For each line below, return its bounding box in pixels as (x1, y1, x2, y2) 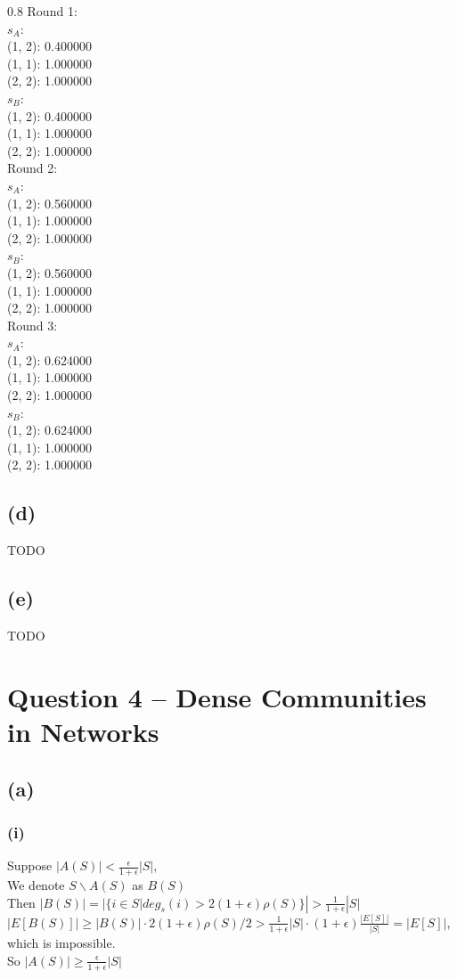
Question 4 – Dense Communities (7, 678, 427, 714)
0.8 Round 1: (7, 2, 78, 20)
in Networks (7, 714, 159, 749)
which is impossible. (7, 934, 116, 952)
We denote (7, 876, 65, 894)
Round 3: (7, 315, 58, 334)
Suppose (7, 856, 53, 875)
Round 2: (7, 159, 58, 177)
